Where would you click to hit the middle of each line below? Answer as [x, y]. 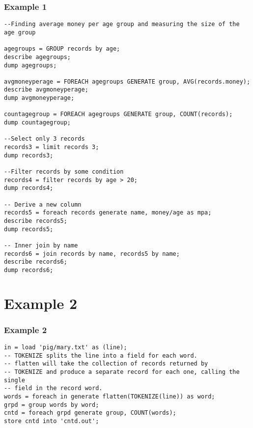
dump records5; [29, 229]
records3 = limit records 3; [52, 147]
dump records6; [29, 270]
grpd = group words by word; [52, 405]
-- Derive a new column [43, 204]
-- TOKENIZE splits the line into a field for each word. [101, 355]
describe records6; [36, 262]
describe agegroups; [38, 57]
